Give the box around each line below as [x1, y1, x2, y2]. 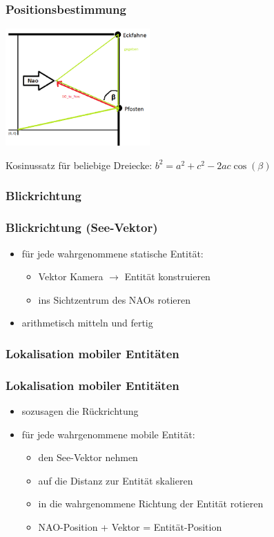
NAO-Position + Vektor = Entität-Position [38, 519, 222, 534]
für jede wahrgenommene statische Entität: [21, 246, 204, 260]
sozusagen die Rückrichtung [21, 403, 139, 418]
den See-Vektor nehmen [38, 450, 138, 465]
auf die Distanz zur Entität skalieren [38, 473, 193, 487]
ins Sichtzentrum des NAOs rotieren [38, 292, 191, 306]
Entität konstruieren [124, 269, 211, 284]
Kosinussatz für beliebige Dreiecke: [6, 157, 153, 172]
